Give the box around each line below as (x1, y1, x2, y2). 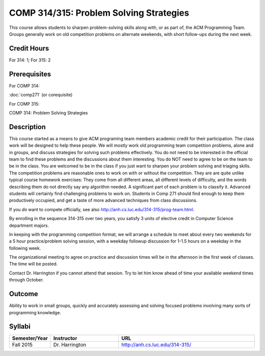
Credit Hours (9, 44, 49, 53)
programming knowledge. (9, 309, 61, 315)
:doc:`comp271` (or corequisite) (9, 92, 73, 98)
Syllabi (9, 322, 30, 331)
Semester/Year (12, 335, 48, 342)
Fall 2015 (12, 341, 33, 348)
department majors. (9, 222, 49, 228)
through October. (9, 277, 44, 283)
